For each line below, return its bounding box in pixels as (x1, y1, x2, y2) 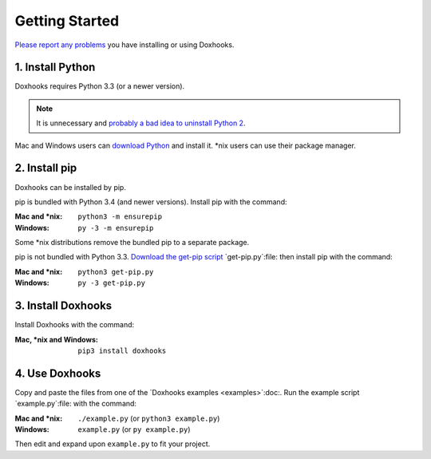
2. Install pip (14, 161, 77, 175)
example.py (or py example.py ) (77, 425, 191, 434)
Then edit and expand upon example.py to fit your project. (14, 439, 211, 449)
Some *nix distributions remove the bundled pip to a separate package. (14, 238, 250, 247)
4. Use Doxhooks (14, 366, 101, 380)
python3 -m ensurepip (77, 212, 163, 221)
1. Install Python (14, 61, 96, 74)
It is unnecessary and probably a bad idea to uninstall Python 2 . (36, 118, 246, 128)
